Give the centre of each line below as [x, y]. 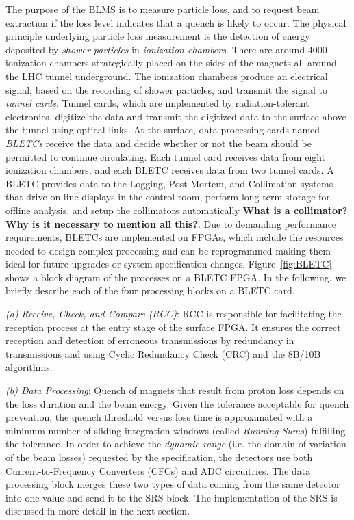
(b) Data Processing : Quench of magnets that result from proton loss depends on [175, 390]
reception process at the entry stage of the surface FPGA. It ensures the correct [173, 327]
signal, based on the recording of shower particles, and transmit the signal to [167, 89]
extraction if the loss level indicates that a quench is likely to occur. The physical [176, 22]
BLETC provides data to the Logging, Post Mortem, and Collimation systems [169, 183]
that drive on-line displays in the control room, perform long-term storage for [168, 197]
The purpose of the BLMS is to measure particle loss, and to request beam [163, 9]
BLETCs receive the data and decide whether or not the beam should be [159, 143]
